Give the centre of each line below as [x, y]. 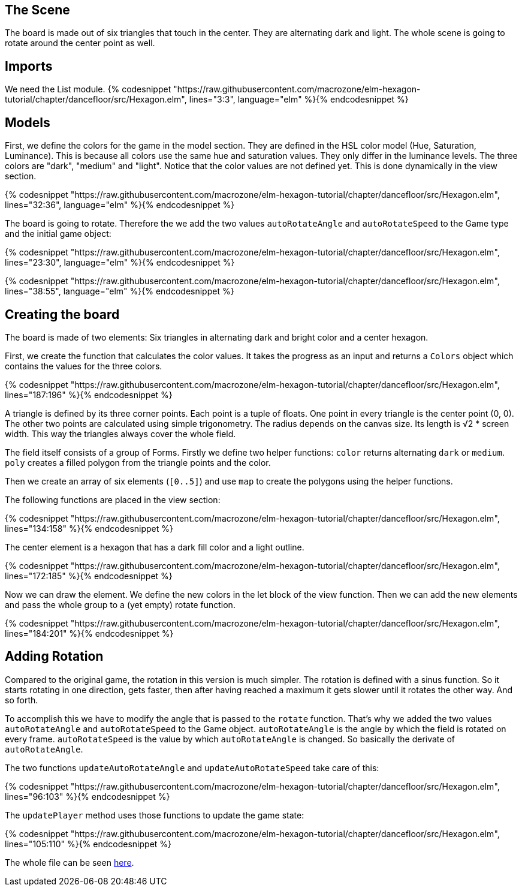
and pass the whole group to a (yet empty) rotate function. [120, 604]
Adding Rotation [54, 657]
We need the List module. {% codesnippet [88, 89]
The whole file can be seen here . [70, 862]
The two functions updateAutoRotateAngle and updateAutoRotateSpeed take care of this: [192, 767]
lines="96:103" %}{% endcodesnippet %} [87, 796]
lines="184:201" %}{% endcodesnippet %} [89, 633]
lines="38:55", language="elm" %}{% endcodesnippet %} [120, 291]
